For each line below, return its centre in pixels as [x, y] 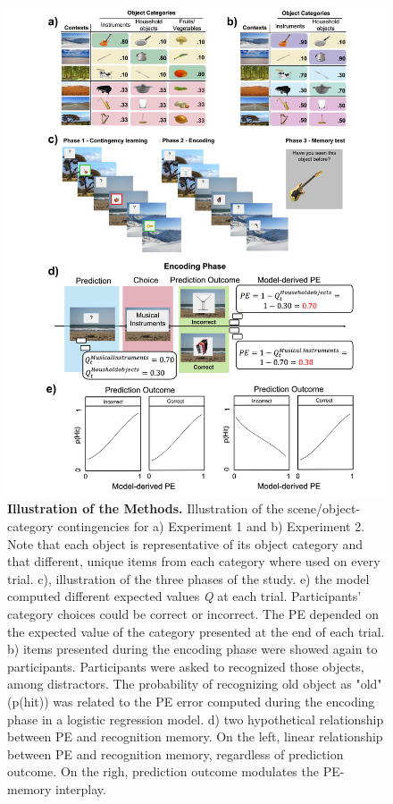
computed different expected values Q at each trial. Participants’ [184, 596]
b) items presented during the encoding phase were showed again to [192, 649]
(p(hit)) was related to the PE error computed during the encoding [191, 701]
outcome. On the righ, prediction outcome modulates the [163, 771]
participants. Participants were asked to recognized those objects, [186, 666]
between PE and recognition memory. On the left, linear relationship [195, 736]
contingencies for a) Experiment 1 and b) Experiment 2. [211, 526]
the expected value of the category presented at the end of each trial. [196, 631]
